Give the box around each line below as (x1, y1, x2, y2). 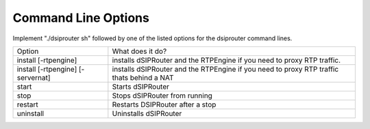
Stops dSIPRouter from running (112, 91, 212, 100)
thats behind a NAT (112, 72, 174, 82)
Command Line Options (12, 10, 150, 25)
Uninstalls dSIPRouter (112, 109, 182, 118)
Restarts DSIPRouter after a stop (112, 100, 217, 109)
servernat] (16, 72, 51, 82)
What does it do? (112, 46, 167, 56)
